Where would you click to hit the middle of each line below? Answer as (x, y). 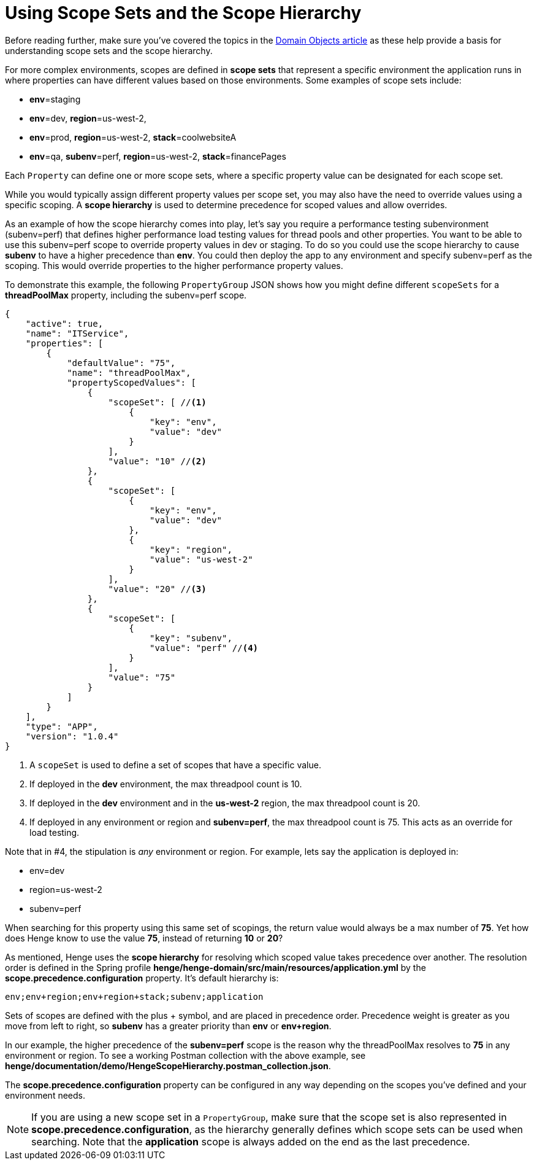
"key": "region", (191, 549)
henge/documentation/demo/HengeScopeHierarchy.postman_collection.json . (168, 1066)
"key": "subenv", (191, 638)
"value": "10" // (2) (157, 461)
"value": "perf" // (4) (204, 648)
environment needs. (45, 1095)
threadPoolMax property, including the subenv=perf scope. (126, 295)
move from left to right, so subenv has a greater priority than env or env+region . (168, 1026)
